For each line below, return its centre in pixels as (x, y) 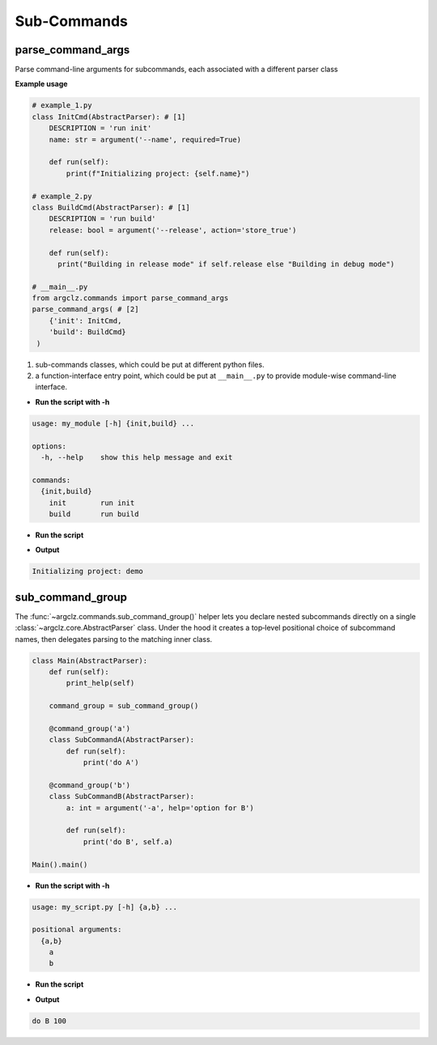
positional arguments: (77, 930)
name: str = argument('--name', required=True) (145, 139)
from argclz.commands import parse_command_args (130, 298)
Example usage (41, 84)
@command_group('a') (90, 728)
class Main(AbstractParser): (90, 661)
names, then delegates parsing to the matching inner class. (114, 639)
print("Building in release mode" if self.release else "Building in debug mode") (227, 264)
